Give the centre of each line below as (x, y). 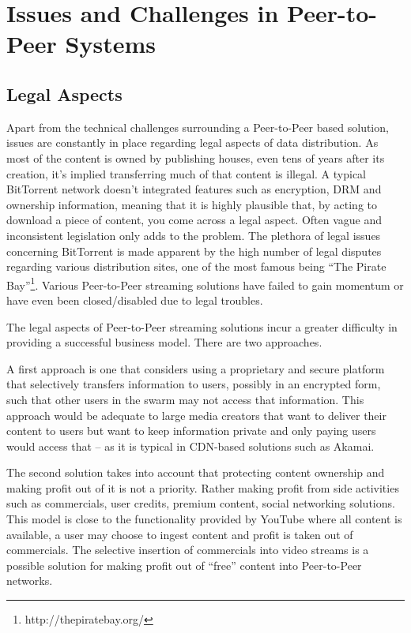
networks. (30, 581)
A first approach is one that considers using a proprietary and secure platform (196, 368)
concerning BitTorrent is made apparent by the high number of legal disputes (194, 251)
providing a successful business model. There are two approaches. (164, 342)
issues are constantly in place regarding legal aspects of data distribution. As (192, 142)
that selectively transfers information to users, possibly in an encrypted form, (194, 384)
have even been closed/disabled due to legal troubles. (135, 300)
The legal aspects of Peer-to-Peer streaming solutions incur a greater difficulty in (202, 326)
